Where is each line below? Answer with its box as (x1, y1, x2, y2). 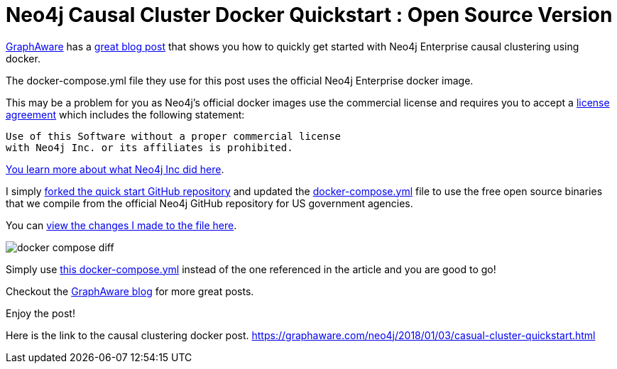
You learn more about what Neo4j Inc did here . (6, 163, 224, 175)
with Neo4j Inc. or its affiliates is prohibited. (6, 141, 293, 153)
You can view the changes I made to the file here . (6, 219, 237, 231)
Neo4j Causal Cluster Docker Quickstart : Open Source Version (6, 3, 613, 27)
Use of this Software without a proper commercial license (6, 130, 342, 142)
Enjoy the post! (6, 307, 75, 319)
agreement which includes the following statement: (6, 108, 245, 121)
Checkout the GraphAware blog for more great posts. (6, 285, 254, 297)
